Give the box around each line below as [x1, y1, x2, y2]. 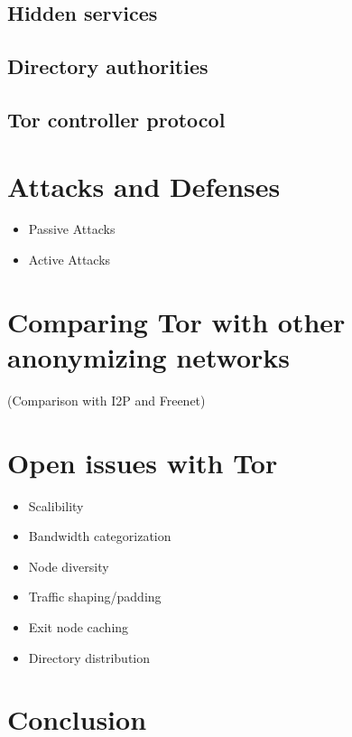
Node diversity [28, 556, 109, 575]
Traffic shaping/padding [28, 587, 162, 606]
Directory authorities [7, 52, 208, 80]
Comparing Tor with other [7, 303, 346, 340]
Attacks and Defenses [7, 167, 281, 204]
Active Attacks [28, 250, 111, 269]
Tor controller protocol [7, 105, 226, 133]
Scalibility [28, 496, 84, 515]
